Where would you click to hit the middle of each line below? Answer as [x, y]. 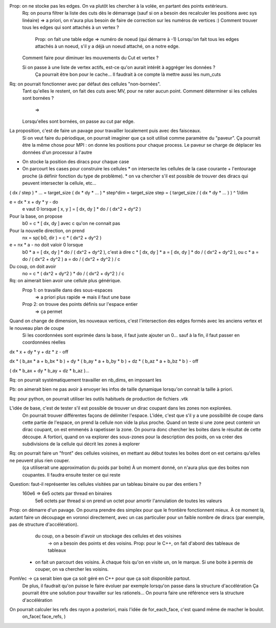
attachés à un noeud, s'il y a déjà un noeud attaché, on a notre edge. [107, 46]
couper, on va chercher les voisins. [72, 569]
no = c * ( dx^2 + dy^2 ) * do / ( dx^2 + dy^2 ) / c [73, 273]
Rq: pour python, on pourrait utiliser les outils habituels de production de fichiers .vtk [99, 398]
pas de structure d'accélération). [44, 524]
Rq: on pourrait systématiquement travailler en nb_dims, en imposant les [86, 380]
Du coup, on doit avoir [33, 266]
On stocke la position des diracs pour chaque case [76, 162]
